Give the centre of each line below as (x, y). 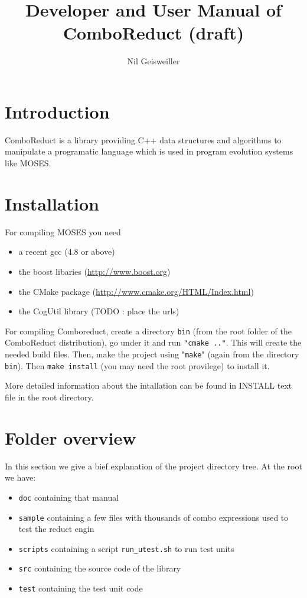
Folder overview (71, 437)
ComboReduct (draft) (153, 33)
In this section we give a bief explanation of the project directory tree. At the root (153, 466)
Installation (52, 203)
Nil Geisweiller (153, 61)
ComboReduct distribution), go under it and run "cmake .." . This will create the (153, 342)
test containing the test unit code (81, 588)
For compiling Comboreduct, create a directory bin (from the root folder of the (148, 331)
